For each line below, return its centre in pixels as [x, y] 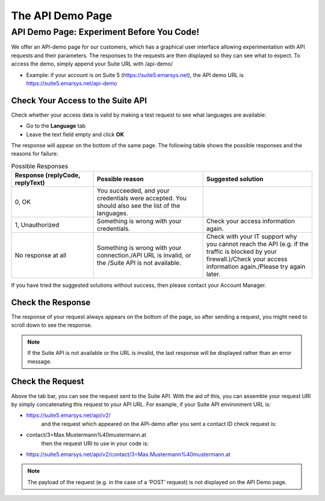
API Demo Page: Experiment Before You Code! [105, 32]
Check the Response [51, 303]
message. [39, 361]
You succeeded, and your [133, 191]
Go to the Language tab [56, 126]
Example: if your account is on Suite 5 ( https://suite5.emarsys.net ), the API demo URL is [135, 75]
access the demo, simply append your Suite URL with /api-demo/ [92, 64]
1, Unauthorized [37, 225]
